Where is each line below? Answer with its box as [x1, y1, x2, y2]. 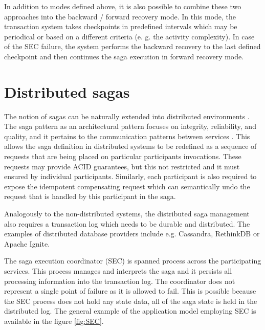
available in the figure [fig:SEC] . [4, 315, 104, 326]
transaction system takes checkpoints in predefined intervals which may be [4, 21, 237, 32]
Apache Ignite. [4, 238, 50, 249]
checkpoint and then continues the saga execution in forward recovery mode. [4, 51, 244, 61]
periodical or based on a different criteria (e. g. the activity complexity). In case [4, 31, 255, 41]
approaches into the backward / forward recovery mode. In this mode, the [4, 11, 236, 21]
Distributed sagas [4, 81, 130, 102]
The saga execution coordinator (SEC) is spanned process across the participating [4, 255, 261, 266]
